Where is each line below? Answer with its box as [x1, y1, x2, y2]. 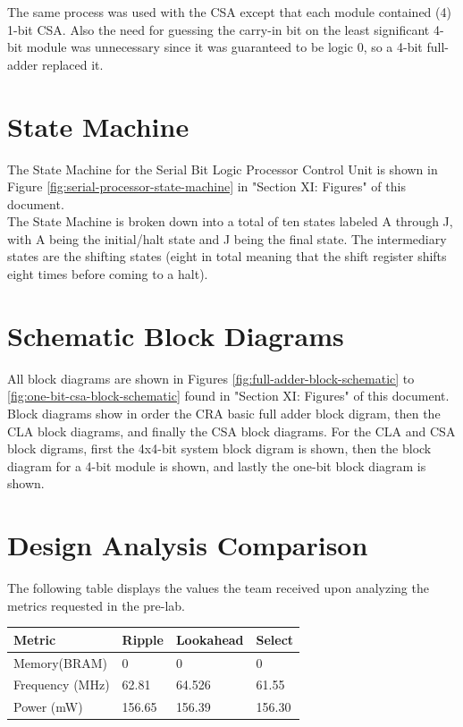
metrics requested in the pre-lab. [7, 596, 185, 614]
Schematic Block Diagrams [7, 317, 344, 353]
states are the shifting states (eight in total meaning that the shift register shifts [7, 247, 447, 266]
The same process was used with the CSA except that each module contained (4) [7, 3, 451, 21]
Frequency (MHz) [13, 675, 110, 694]
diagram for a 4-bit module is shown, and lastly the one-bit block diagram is [7, 456, 426, 475]
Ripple [122, 630, 164, 648]
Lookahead [175, 630, 244, 648]
